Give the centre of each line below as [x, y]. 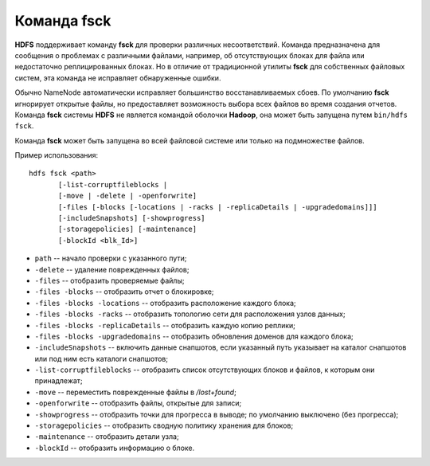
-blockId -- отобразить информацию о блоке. [115, 448]
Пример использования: [57, 155]
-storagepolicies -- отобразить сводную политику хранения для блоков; [164, 425]
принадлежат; [59, 381]
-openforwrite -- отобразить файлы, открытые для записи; [138, 403]
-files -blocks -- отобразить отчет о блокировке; [124, 292]
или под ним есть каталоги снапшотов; [102, 358]
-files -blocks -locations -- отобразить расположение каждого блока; [165, 303]
